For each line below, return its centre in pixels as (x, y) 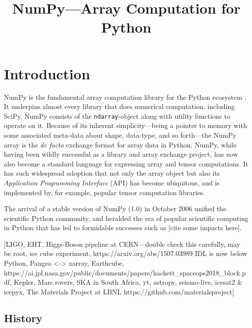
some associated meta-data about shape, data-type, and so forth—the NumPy (120, 135)
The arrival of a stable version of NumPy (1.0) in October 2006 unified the (115, 209)
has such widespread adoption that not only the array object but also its (112, 173)
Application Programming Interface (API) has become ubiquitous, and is (112, 182)
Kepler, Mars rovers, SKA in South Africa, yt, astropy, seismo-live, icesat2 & (128, 282)
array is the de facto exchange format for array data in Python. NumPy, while (120, 144)
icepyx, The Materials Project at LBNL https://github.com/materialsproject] (119, 291)
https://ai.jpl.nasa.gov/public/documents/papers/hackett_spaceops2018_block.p (125, 272)
